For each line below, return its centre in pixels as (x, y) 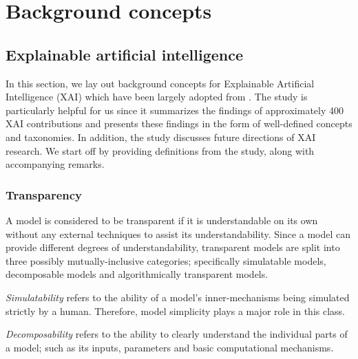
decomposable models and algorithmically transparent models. (137, 274)
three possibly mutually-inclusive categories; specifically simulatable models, (166, 260)
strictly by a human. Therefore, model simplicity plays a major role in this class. (175, 311)
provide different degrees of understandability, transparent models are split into (173, 247)
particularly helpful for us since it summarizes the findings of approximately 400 (175, 110)
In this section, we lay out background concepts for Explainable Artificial (160, 83)
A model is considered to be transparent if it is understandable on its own (162, 220)
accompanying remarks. (55, 164)
